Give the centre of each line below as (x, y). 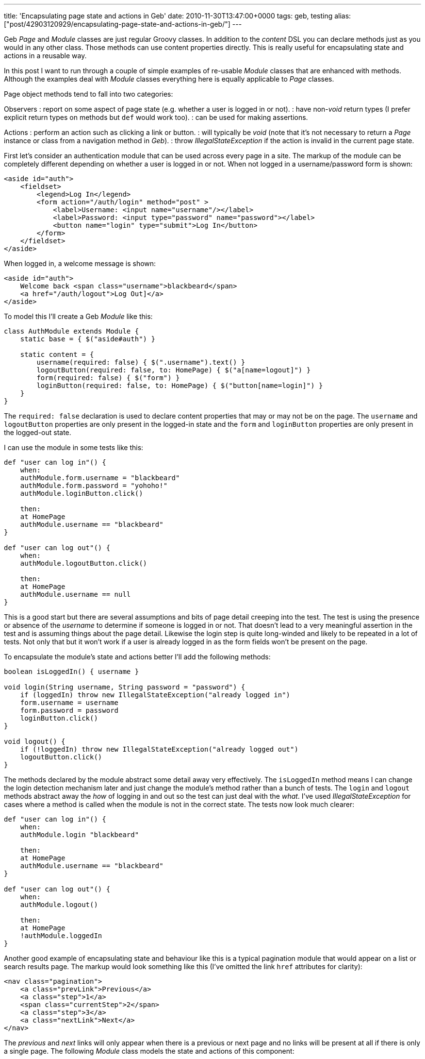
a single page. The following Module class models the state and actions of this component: (149, 1051)
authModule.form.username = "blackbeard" (100, 478)
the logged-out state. (38, 432)
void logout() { (35, 741)
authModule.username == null (75, 594)
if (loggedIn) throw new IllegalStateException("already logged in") (155, 695)
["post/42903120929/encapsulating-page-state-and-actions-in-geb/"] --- (123, 24)
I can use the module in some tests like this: (74, 447)
